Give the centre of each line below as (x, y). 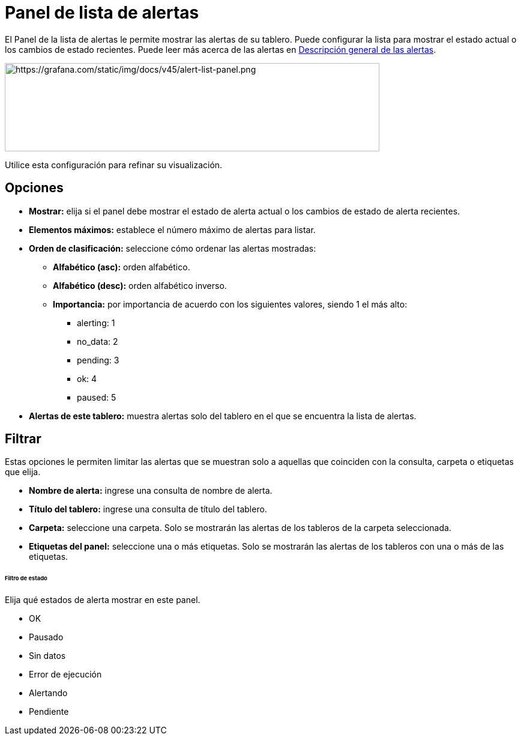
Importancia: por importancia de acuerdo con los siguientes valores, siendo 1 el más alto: (230, 304)
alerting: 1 (96, 323)
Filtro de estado (26, 578)
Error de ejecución (65, 675)
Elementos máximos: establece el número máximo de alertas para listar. (172, 229)
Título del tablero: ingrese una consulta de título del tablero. (148, 509)
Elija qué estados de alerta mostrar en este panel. (103, 600)
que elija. (23, 472)
